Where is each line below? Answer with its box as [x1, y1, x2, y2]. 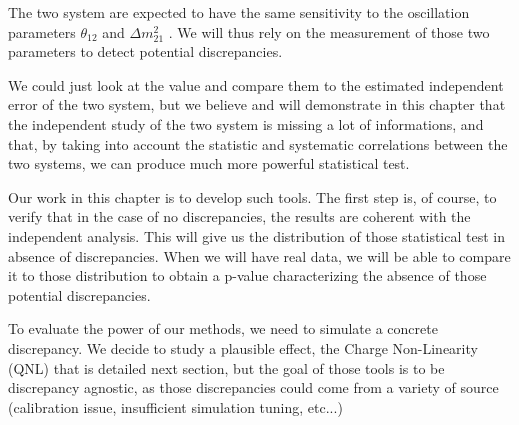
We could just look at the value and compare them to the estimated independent [8, 74, 504, 95]
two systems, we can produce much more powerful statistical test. [8, 153, 410, 174]
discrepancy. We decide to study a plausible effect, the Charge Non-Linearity [8, 337, 478, 358]
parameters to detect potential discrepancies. [8, 41, 283, 62]
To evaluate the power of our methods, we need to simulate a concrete [8, 318, 438, 339]
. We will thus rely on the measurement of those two [168, 21, 490, 42]
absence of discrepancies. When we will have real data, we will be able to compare [8, 245, 511, 266]
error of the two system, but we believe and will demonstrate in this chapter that [8, 94, 506, 115]
